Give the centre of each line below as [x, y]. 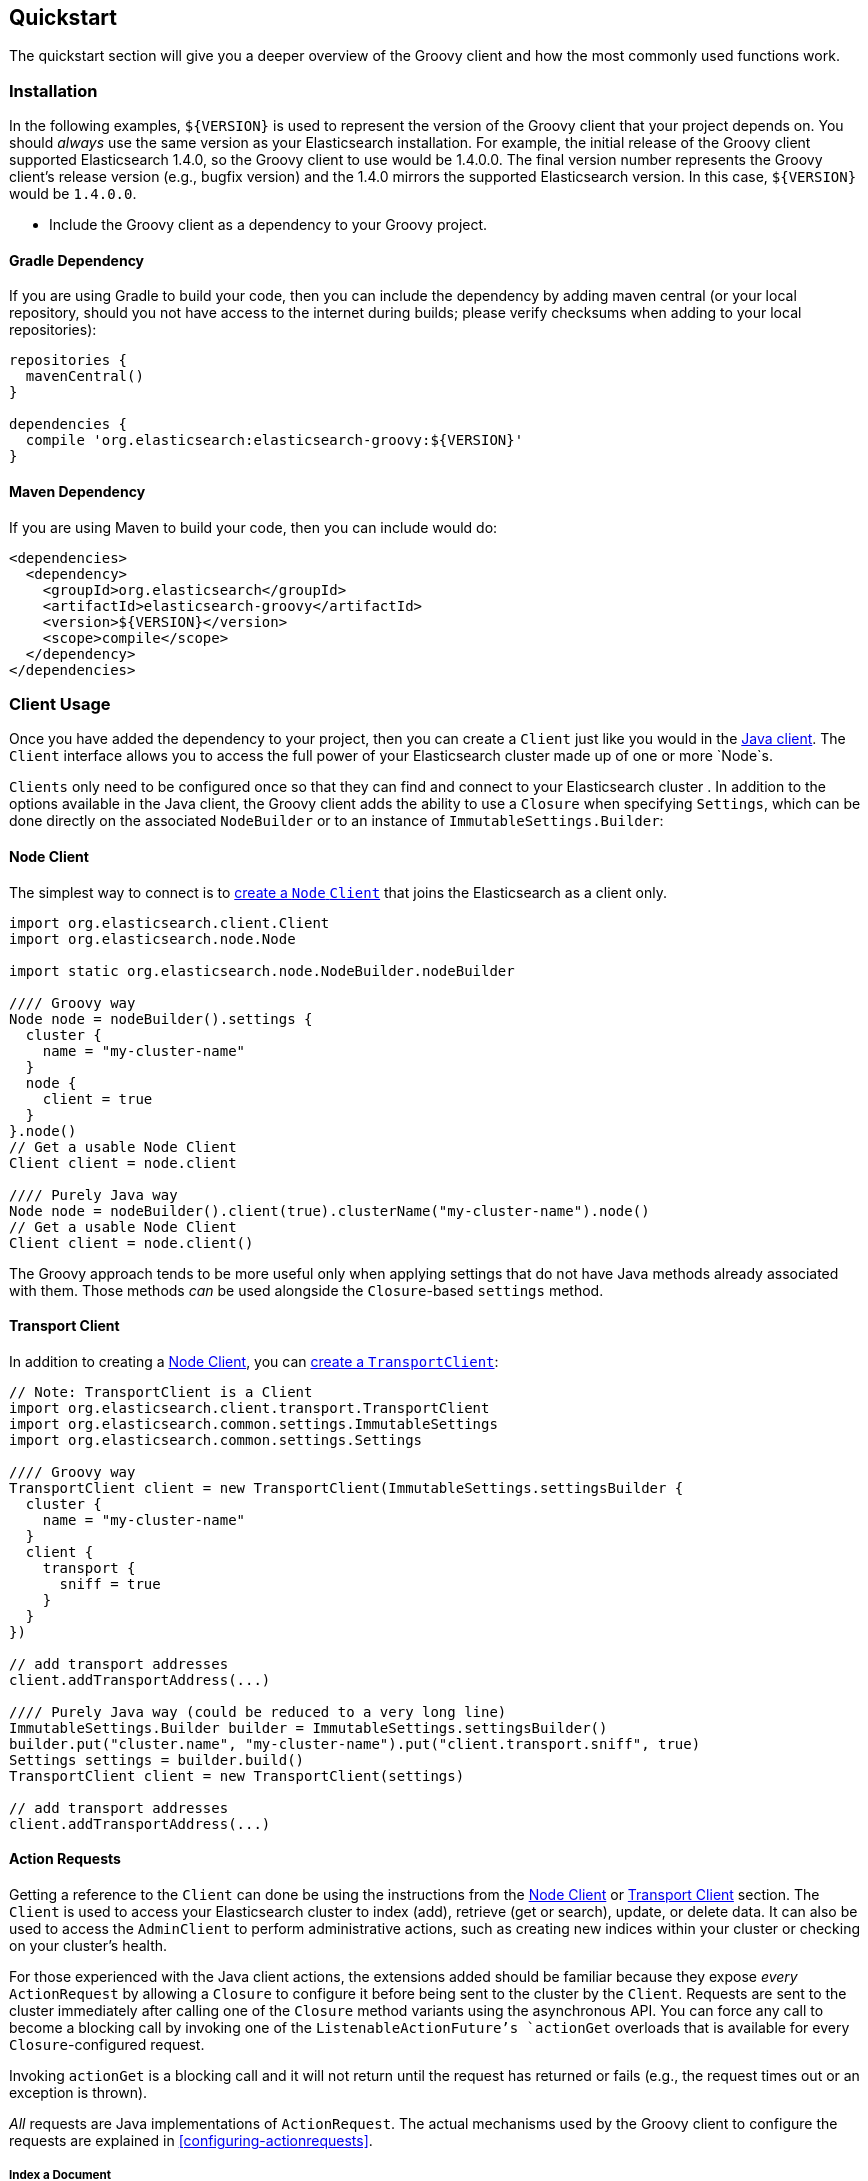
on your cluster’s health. [88, 1946]
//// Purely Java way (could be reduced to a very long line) [258, 1711]
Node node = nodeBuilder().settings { [161, 1018]
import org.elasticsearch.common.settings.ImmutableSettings [253, 1423]
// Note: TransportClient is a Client [161, 1391]
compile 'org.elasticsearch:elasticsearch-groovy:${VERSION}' [274, 440]
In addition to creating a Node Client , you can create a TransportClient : [254, 1361]
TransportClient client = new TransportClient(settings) [237, 1775]
